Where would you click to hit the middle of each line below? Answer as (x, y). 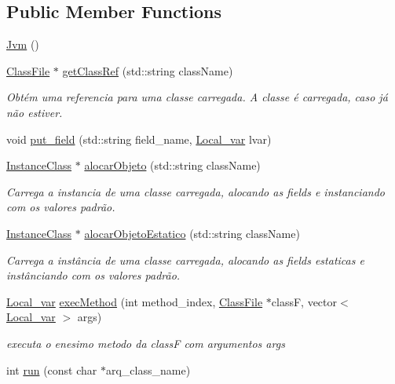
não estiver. (35, 112)
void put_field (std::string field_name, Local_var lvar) (139, 139)
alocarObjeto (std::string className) (172, 165)
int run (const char (52, 369)
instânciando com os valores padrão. (93, 275)
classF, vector (304, 301)
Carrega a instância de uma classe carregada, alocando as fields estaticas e (185, 260)
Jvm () (23, 44)
